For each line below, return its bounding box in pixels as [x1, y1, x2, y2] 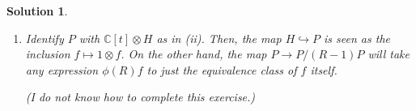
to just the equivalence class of [146, 61, 297, 78]
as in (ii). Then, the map [156, 29, 282, 46]
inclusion [25, 45, 70, 62]
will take [367, 45, 410, 62]
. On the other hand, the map [121, 45, 267, 62]
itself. [310, 61, 337, 78]
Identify [25, 29, 64, 46]
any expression [25, 61, 99, 78]
